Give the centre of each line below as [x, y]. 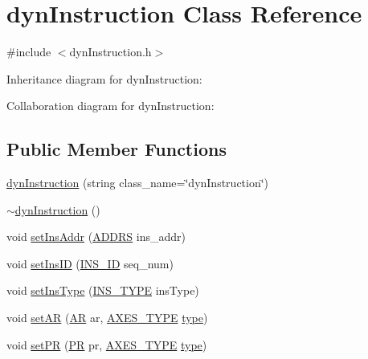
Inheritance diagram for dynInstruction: [104, 78]
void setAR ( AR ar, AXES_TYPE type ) [107, 318]
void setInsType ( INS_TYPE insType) [103, 290]
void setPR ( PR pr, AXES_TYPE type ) [107, 344]
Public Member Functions [117, 149]
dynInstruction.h [110, 52]
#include [29, 52]
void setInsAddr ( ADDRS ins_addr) [96, 237]
